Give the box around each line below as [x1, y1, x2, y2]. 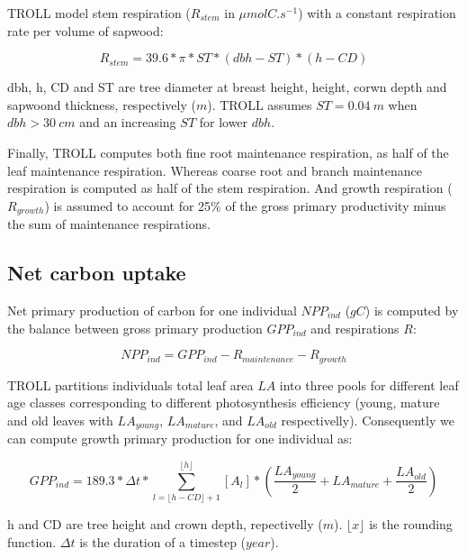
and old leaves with [7, 410, 113, 429]
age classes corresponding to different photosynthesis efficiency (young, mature [7, 393, 440, 412]
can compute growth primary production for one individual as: [7, 429, 353, 448]
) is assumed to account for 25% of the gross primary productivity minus [44, 196, 446, 215]
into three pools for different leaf [279, 375, 459, 394]
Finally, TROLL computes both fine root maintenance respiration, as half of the [7, 142, 449, 161]
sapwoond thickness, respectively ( [7, 95, 196, 114]
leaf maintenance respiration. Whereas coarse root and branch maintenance [7, 160, 422, 179]
